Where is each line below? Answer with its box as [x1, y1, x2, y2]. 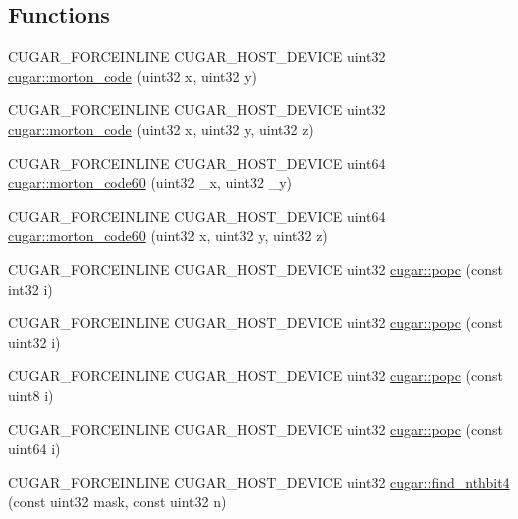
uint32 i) [8, 331, 61, 352]
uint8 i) [8, 384, 54, 405]
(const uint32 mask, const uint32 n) [8, 491, 227, 512]
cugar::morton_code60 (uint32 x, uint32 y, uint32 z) [8, 225, 328, 246]
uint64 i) [8, 438, 61, 459]
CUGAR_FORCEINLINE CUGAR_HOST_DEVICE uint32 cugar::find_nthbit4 [8, 471, 510, 492]
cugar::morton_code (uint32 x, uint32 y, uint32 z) [8, 118, 314, 139]
